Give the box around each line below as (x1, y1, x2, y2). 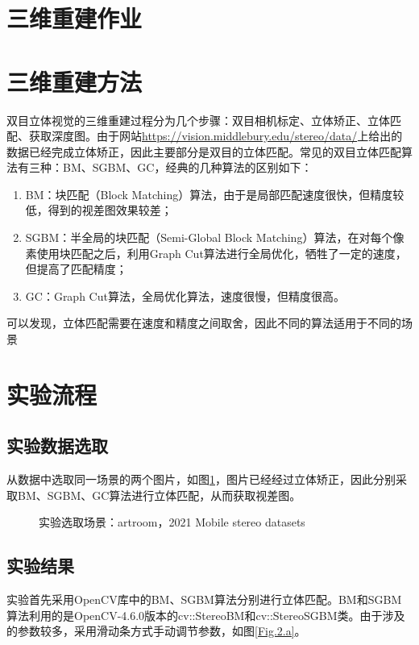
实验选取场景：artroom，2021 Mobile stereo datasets (39, 514, 305, 531)
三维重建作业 (6, 2, 143, 35)
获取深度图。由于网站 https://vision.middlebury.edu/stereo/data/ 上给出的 (28, 127, 403, 144)
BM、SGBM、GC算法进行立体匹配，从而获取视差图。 (17, 486, 301, 503)
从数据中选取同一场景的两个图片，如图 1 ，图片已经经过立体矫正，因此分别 (6, 471, 396, 488)
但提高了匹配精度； (25, 260, 127, 277)
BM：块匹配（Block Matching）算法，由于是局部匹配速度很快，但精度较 (25, 185, 404, 202)
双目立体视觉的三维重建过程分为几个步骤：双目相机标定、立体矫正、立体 (6, 111, 390, 128)
